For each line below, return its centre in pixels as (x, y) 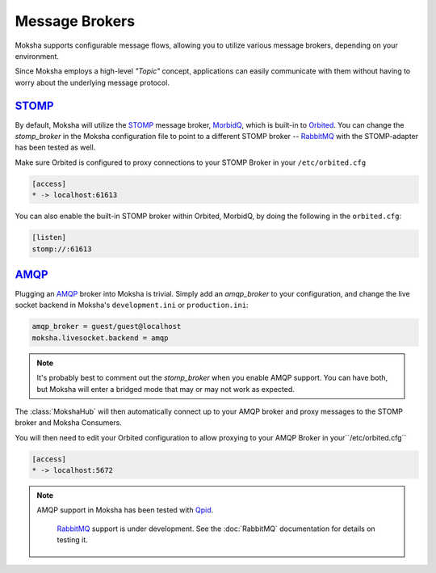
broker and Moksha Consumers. (69, 423)
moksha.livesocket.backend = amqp (100, 338)
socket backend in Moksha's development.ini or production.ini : (132, 305)
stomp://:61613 (62, 249)
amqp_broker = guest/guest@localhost (107, 327)
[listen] (49, 238)
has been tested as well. (55, 147)
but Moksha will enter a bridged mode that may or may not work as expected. (166, 389)
